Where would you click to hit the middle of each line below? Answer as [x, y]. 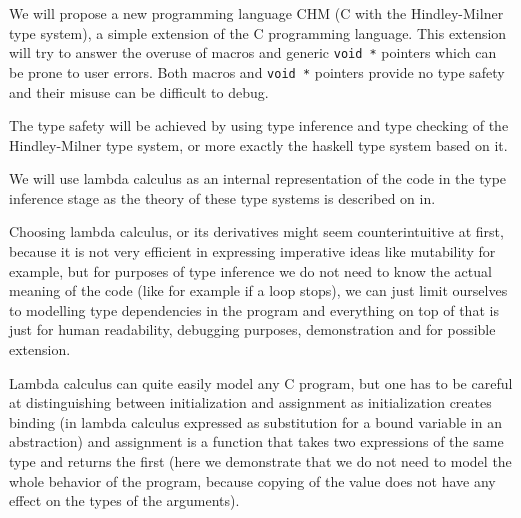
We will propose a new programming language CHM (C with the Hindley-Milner [256, 13]
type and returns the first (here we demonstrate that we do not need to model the [260, 461]
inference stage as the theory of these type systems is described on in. [222, 197]
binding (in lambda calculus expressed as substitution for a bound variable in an [255, 421]
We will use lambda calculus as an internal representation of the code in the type [258, 178]
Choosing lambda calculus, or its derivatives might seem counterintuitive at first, [256, 231]
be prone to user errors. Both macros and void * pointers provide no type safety [257, 71]
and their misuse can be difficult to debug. [139, 91]
